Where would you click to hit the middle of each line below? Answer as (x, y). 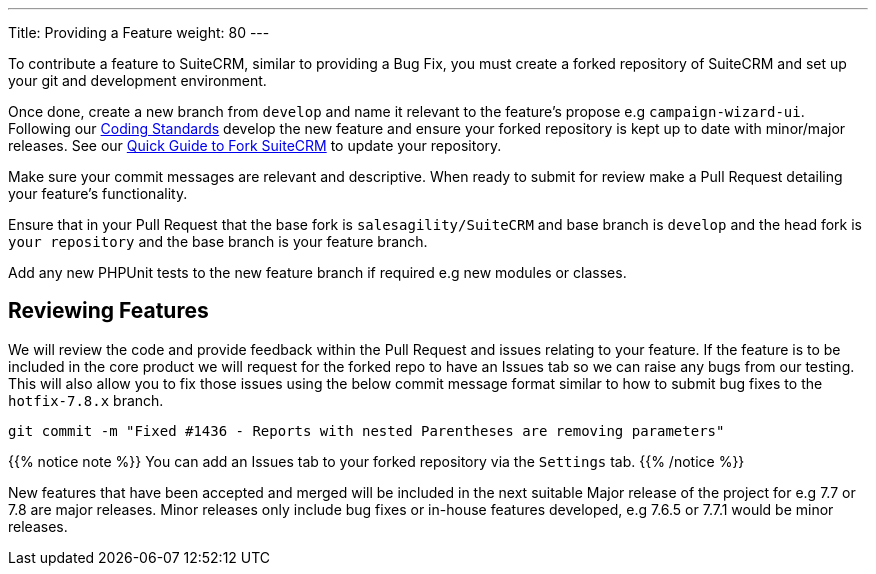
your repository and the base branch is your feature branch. (218, 241)
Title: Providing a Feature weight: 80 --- (139, 32)
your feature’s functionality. (98, 193)
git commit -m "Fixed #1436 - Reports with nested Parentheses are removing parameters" (366, 430)
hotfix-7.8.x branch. (86, 400)
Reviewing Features (108, 311)
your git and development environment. (137, 80)
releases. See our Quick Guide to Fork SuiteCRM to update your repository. (255, 145)
